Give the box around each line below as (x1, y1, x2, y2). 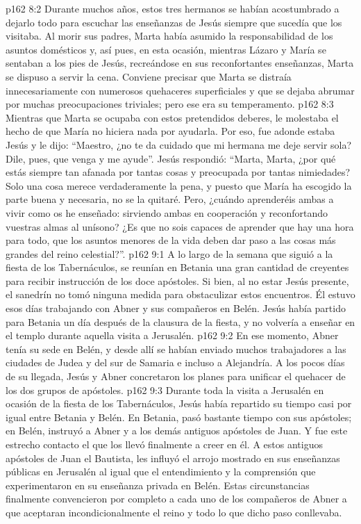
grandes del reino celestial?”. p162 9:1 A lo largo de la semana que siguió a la (6, 246, 333, 261)
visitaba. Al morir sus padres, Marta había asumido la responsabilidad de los (6, 28, 333, 43)
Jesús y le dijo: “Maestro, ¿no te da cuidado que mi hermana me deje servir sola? (6, 137, 352, 152)
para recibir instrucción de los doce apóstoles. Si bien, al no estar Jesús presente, (6, 273, 349, 288)
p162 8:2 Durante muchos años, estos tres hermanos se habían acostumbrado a (6, 1, 339, 15)
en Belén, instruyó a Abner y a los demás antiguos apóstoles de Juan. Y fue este (6, 423, 348, 438)
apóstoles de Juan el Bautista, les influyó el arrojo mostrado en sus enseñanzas (6, 450, 340, 465)
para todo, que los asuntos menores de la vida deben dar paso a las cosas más (6, 233, 336, 247)
